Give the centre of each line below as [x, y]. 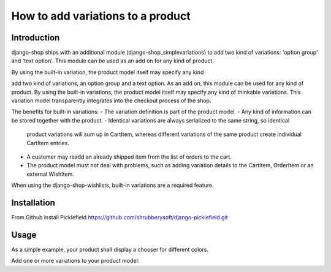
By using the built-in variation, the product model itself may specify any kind [108, 72]
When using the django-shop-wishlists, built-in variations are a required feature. [112, 185]
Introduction [36, 38]
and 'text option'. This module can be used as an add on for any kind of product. [113, 61]
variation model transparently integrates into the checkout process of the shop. [111, 100]
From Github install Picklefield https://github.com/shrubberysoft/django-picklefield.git [120, 217]
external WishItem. [51, 174]
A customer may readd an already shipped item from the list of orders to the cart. [129, 157]
